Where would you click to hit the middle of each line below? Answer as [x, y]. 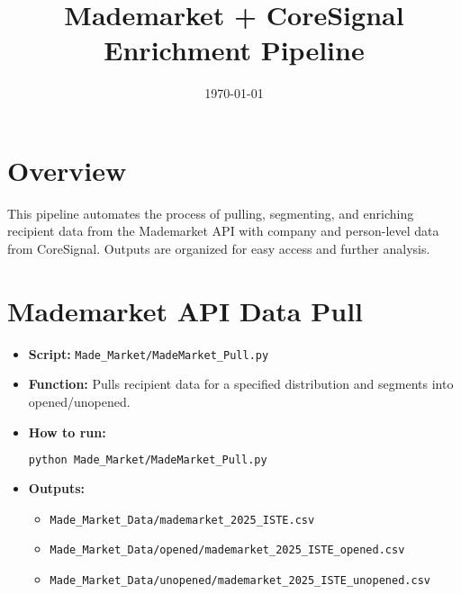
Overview [67, 170]
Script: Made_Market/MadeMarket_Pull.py [149, 353]
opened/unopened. [79, 401]
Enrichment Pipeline [234, 50]
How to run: [67, 432]
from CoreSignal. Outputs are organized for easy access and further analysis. [219, 249]
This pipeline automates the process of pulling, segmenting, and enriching [211, 213]
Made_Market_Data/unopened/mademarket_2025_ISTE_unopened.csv [240, 580]
